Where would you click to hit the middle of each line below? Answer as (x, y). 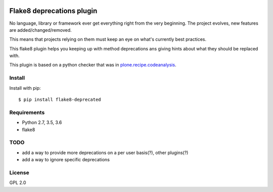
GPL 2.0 (18, 183)
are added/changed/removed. (40, 30)
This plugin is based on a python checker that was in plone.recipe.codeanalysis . (93, 65)
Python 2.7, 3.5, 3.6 (42, 122)
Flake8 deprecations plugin (53, 11)
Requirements (27, 112)
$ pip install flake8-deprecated (60, 100)
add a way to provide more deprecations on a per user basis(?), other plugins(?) (105, 152)
